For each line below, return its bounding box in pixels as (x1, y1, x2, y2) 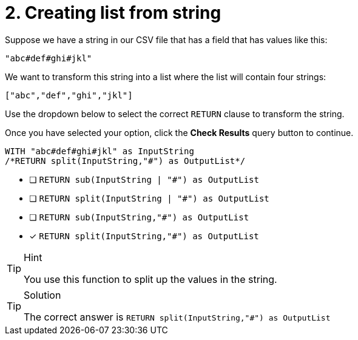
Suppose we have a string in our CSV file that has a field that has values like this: (5, 34, 328, 45)
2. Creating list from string (5, 2, 221, 23)
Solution (24, 288, 61, 301)
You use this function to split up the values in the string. (24, 273, 277, 285)
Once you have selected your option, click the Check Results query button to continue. (5, 127, 354, 138)
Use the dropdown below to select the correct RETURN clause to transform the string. (5, 108, 345, 119)
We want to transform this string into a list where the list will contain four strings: (5, 71, 326, 82)
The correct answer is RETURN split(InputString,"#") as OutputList (24, 310, 331, 323)
